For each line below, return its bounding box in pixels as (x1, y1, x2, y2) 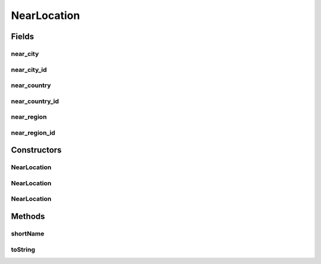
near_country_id (11, 97, 59, 105)
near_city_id (11, 65, 47, 74)
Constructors (11, 145, 62, 155)
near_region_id (11, 128, 56, 136)
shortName (11, 230, 45, 238)
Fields (11, 31, 34, 42)
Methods (11, 211, 45, 222)
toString (11, 245, 36, 253)
